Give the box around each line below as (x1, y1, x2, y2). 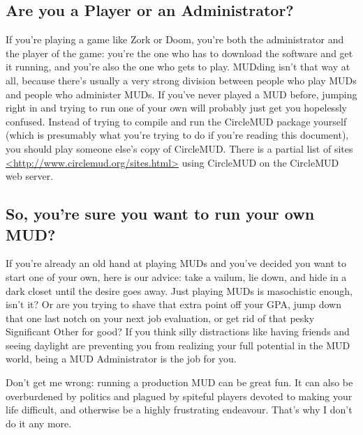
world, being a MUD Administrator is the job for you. (6, 351, 237, 366)
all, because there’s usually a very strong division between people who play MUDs (6, 72, 357, 87)
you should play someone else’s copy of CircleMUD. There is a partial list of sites (6, 141, 353, 155)
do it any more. (6, 415, 72, 430)
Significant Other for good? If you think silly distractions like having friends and (6, 324, 350, 339)
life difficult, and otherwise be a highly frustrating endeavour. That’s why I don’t (6, 402, 353, 417)
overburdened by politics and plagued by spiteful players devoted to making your (6, 388, 353, 403)
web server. (6, 169, 54, 183)
